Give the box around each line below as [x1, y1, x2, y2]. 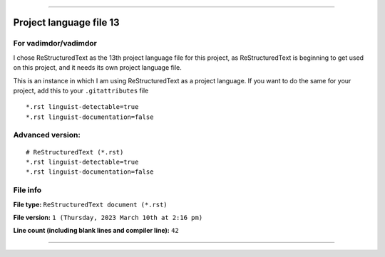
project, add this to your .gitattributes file [13, 86, 149, 95]
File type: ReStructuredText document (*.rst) [13, 200, 168, 209]
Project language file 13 [13, 16, 120, 28]
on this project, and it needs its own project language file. [13, 63, 182, 72]
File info [13, 185, 42, 195]
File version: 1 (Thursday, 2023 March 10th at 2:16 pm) [13, 213, 203, 221]
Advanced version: [13, 130, 81, 140]
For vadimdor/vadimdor [13, 38, 98, 48]
